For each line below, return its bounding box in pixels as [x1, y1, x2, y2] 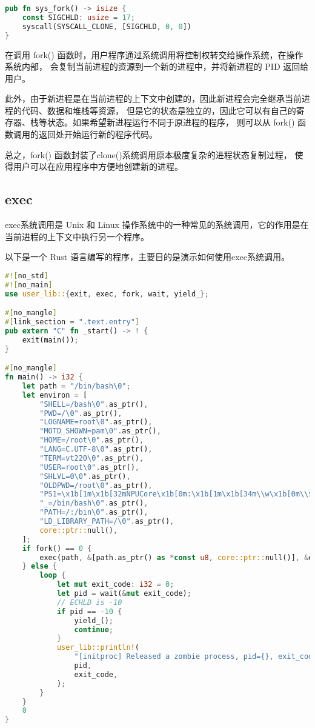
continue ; [74, 625, 113, 634]
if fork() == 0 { [22, 544, 92, 553]
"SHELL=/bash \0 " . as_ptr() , [39, 399, 148, 409]
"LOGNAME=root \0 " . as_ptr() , [39, 418, 153, 427]
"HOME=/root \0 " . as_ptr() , [39, 436, 144, 445]
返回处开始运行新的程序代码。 [38, 128, 157, 141]
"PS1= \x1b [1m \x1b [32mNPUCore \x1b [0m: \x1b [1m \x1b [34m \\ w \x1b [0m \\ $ [39, 490, 313, 499]
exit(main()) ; [22, 335, 79, 344]
